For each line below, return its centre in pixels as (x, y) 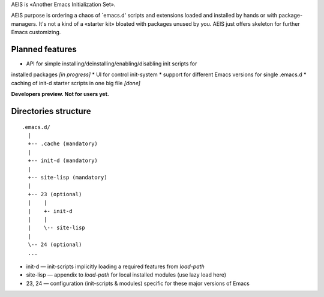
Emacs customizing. (36, 32)
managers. (24, 23)
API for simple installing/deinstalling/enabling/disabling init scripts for (112, 64)
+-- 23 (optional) (55, 194)
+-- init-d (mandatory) (63, 161)
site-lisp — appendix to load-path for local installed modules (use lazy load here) (126, 275)
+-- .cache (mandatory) (63, 144)
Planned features (44, 49)
